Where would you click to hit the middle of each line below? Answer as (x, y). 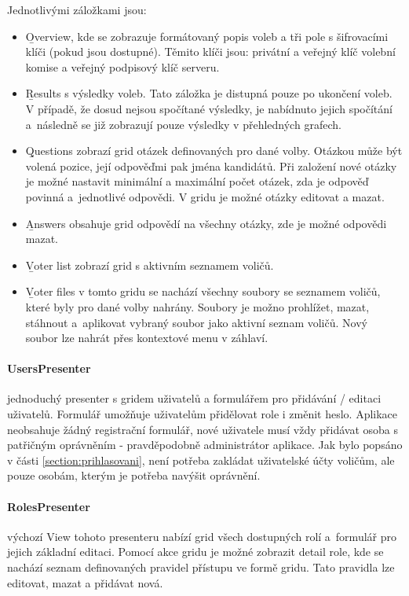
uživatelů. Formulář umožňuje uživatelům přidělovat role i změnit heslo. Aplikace (203, 414)
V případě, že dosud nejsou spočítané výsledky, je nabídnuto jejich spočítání (209, 108)
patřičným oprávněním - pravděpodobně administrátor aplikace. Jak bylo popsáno (205, 445)
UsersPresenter (49, 368)
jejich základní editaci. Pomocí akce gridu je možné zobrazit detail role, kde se (195, 552)
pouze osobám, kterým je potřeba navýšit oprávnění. (134, 475)
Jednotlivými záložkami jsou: (77, 9)
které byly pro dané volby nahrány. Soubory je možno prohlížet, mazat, (197, 306)
